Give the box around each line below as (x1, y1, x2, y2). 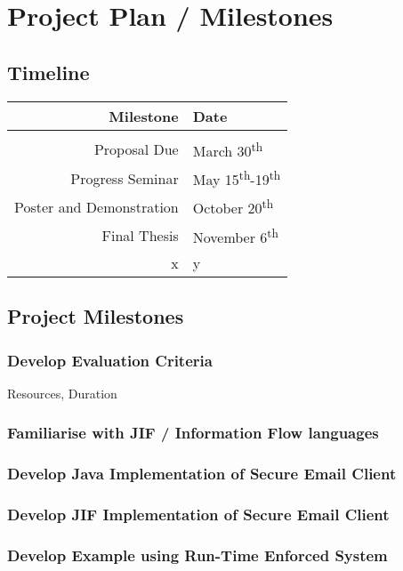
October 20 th (192, 195, 274, 219)
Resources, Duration (7, 383, 117, 402)
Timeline (7, 58, 90, 85)
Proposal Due (93, 139, 179, 160)
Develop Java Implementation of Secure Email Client (7, 462, 397, 485)
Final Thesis (101, 225, 179, 246)
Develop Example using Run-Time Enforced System (7, 543, 388, 566)
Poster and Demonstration (14, 196, 179, 217)
